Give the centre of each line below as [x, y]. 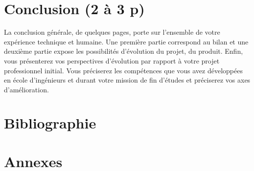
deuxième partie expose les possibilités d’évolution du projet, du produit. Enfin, [124, 51]
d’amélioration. [26, 89]
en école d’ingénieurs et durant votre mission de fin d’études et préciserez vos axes [127, 80]
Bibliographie [50, 123]
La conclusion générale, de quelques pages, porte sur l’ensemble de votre [112, 32]
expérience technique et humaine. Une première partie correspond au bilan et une [126, 41]
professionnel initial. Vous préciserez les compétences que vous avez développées [123, 70]
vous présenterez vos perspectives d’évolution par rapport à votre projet [112, 60]
